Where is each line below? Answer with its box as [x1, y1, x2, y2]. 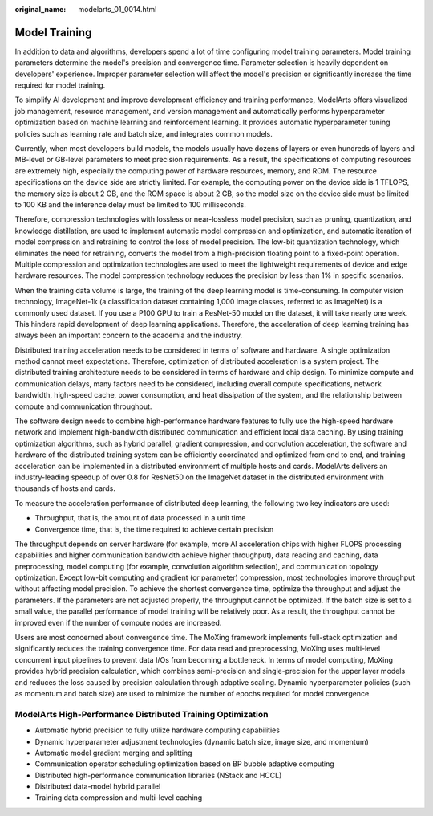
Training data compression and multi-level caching [34, 793, 203, 802]
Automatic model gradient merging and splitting [34, 748, 192, 757]
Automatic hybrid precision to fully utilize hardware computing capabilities [34, 725, 281, 735]
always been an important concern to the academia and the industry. [14, 330, 243, 341]
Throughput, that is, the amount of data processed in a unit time [34, 513, 246, 523]
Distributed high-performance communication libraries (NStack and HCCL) [34, 770, 282, 780]
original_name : [14, 5, 67, 14]
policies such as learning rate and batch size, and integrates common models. [14, 129, 273, 138]
